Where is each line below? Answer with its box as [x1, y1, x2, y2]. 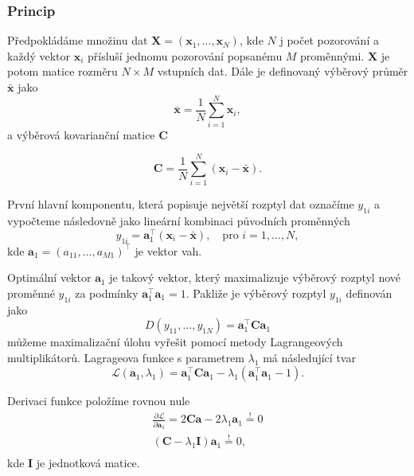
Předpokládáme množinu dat [7, 32, 148, 49]
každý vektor [7, 47, 70, 64]
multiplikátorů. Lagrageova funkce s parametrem [7, 349, 244, 365]
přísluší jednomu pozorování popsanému [87, 47, 283, 64]
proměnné [7, 284, 55, 301]
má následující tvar [263, 349, 356, 365]
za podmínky [75, 284, 139, 301]
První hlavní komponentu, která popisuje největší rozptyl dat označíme [7, 196, 354, 213]
